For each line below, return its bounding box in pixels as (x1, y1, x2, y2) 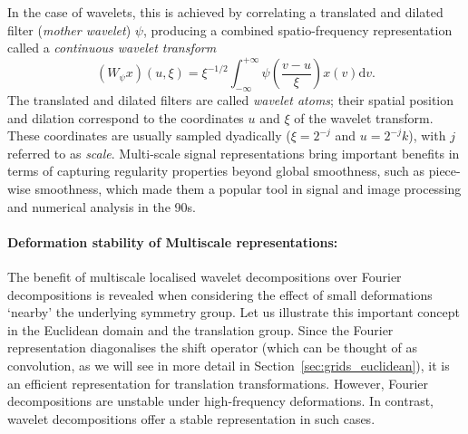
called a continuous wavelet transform (7, 38, 217, 57)
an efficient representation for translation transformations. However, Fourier (7, 373, 429, 392)
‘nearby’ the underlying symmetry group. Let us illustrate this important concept (7, 303, 460, 322)
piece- (428, 161, 461, 180)
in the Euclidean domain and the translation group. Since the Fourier (7, 320, 394, 339)
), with (408, 126, 446, 145)
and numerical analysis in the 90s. (7, 197, 196, 216)
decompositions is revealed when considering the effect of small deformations (7, 285, 433, 304)
